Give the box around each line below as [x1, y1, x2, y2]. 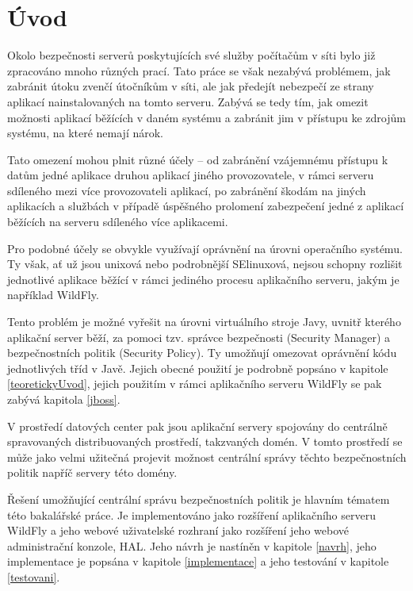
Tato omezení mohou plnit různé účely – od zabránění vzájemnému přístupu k [7, 151, 388, 167]
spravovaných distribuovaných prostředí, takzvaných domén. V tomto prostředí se [7, 433, 403, 450]
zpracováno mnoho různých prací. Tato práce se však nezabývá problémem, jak [7, 62, 391, 79]
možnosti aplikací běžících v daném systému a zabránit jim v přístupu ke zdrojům [7, 109, 406, 125]
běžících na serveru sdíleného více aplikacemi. [7, 213, 228, 230]
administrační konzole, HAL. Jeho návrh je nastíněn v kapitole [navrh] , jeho [7, 537, 377, 554]
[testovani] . [7, 568, 60, 585]
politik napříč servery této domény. [7, 464, 178, 481]
